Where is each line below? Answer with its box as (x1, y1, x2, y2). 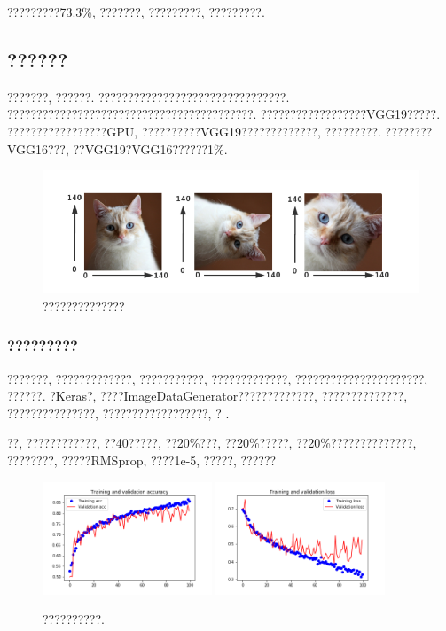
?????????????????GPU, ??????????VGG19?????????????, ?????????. (7, 121, 381, 140)
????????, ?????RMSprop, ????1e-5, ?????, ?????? (7, 450, 277, 469)
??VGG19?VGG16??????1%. (73, 139, 228, 158)
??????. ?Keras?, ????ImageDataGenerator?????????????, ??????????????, (7, 386, 408, 405)
